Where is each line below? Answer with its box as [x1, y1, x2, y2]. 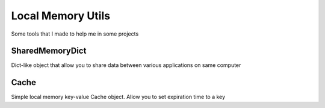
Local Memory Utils [11, 9, 111, 22]
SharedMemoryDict [11, 46, 87, 56]
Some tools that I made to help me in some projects [11, 30, 139, 37]
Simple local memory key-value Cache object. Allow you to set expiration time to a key [11, 94, 226, 101]
